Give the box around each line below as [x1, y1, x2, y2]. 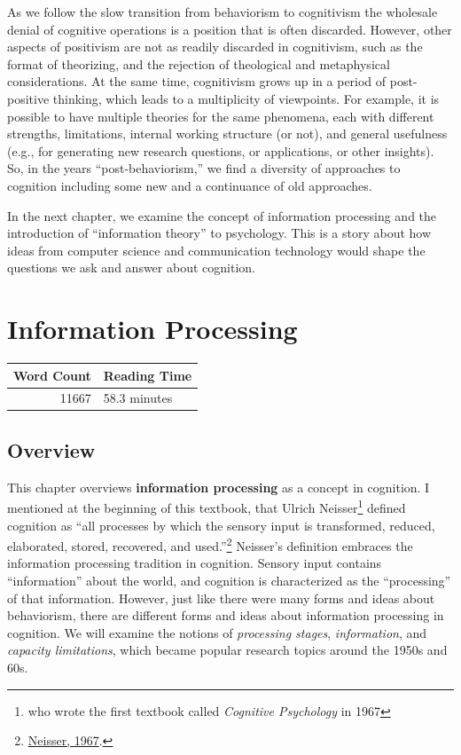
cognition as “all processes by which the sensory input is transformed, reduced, [7, 515, 435, 534]
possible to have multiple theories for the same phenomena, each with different [7, 106, 434, 125]
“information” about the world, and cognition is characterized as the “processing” [7, 570, 451, 589]
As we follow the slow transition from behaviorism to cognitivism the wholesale [7, 3, 438, 20]
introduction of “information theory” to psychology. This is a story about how [7, 224, 432, 242]
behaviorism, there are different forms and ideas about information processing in [7, 606, 444, 625]
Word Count [13, 366, 91, 384]
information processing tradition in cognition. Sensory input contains [7, 554, 382, 572]
